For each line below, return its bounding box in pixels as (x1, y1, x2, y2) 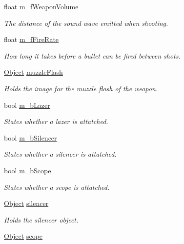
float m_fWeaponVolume (4, 1, 79, 11)
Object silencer (4, 198, 49, 208)
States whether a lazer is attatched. (4, 116, 108, 126)
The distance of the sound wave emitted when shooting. (4, 18, 168, 28)
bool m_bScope (4, 165, 51, 175)
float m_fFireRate (4, 34, 59, 44)
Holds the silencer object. (4, 214, 79, 224)
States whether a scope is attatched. (4, 182, 110, 192)
